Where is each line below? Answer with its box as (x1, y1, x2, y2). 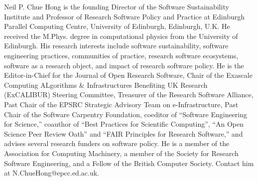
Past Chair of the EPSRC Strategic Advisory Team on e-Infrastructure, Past (4, 99, 239, 109)
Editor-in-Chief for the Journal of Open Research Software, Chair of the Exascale (4, 70, 253, 80)
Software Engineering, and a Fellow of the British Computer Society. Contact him (4, 158, 254, 168)
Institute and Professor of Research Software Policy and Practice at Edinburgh (4, 11, 245, 21)
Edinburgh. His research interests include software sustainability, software (4, 40, 229, 51)
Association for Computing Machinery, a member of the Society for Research (4, 148, 239, 158)
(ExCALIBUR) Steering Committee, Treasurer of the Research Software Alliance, (4, 89, 254, 100)
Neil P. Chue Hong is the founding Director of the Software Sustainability (4, 1, 229, 11)
